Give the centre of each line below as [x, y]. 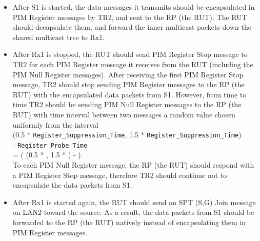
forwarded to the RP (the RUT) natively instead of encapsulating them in [129, 222]
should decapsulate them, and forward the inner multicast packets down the [132, 27]
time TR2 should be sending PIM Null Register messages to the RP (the [127, 104]
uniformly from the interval [55, 124]
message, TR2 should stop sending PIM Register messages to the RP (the [128, 84]
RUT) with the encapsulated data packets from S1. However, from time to [129, 94]
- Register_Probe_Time [50, 144]
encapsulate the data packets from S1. [72, 185]
